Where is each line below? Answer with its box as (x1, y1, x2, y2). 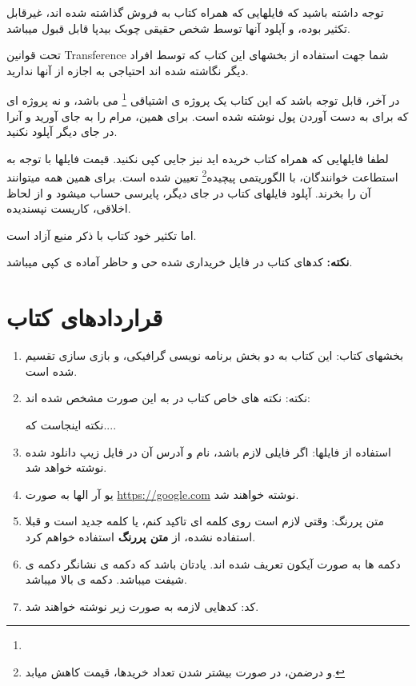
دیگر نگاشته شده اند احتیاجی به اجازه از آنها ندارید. (6, 62, 249, 78)
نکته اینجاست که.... (25, 416, 117, 433)
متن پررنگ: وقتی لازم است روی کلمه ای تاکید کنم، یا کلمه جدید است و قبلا (25, 513, 384, 529)
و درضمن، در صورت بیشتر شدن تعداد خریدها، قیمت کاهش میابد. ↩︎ (25, 663, 346, 680)
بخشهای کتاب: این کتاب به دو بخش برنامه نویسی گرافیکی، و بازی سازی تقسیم (25, 347, 404, 364)
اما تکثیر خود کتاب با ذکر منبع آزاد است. (6, 226, 197, 243)
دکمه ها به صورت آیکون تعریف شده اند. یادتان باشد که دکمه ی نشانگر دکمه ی (25, 555, 401, 572)
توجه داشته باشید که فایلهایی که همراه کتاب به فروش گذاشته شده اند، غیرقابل (6, 4, 384, 20)
